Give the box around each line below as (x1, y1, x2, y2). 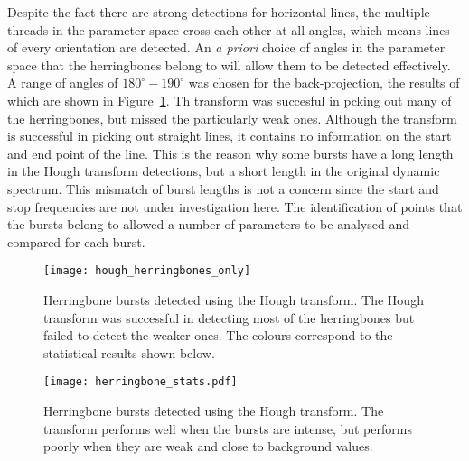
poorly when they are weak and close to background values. (43, 437, 373, 456)
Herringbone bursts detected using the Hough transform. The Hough (43, 290, 424, 309)
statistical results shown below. (43, 343, 215, 362)
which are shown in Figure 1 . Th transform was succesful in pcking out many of (7, 90, 452, 109)
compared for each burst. (7, 232, 145, 251)
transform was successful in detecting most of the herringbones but (43, 308, 415, 327)
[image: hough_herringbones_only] (43, 264, 251, 278)
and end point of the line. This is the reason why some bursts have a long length (7, 143, 454, 162)
